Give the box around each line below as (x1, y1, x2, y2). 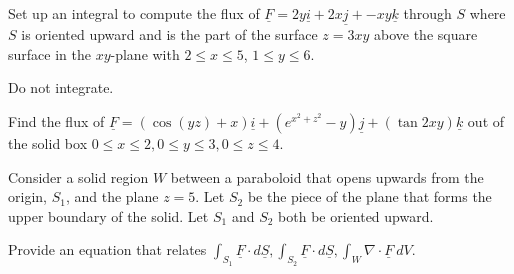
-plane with (110, 43, 180, 64)
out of (467, 111, 505, 131)
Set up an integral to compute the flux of (8, 3, 260, 23)
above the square (373, 24, 478, 45)
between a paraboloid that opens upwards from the (170, 166, 484, 187)
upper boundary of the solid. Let (8, 205, 209, 226)
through (403, 3, 452, 23)
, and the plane (65, 186, 159, 207)
